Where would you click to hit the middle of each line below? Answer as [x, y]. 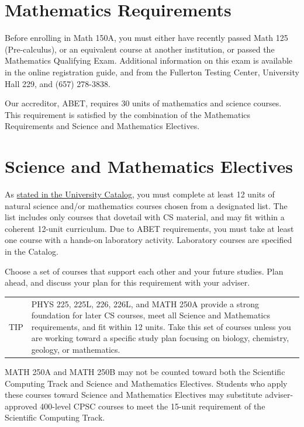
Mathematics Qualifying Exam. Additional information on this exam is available [149, 60]
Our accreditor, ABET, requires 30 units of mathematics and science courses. [143, 103]
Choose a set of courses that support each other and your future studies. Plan [144, 271]
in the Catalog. [32, 251]
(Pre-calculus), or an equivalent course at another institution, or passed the [140, 49]
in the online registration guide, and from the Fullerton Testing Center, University [152, 72]
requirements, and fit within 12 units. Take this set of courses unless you [161, 326]
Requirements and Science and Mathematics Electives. [102, 126]
